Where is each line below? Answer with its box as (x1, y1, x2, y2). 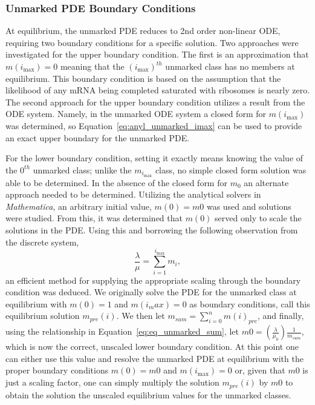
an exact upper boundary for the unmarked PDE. (5, 131, 190, 144)
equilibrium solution (5, 309, 80, 322)
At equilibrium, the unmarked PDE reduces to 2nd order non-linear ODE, (5, 24, 281, 37)
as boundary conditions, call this (189, 297, 310, 310)
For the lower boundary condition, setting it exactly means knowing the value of (5, 152, 304, 164)
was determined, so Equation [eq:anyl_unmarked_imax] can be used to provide (5, 119, 302, 132)
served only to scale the (215, 212, 302, 224)
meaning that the (60, 60, 125, 72)
